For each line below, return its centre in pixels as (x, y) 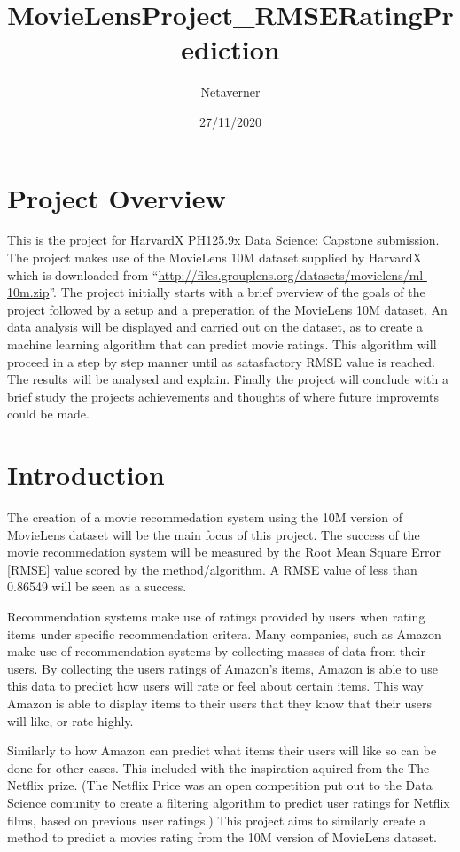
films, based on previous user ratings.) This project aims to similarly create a (217, 820)
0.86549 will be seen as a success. (97, 586)
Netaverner (230, 92)
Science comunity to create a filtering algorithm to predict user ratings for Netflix (229, 802)
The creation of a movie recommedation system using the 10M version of (205, 517)
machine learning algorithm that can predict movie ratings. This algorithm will (222, 344)
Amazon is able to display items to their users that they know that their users (219, 703)
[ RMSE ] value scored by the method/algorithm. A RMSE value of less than (212, 569)
